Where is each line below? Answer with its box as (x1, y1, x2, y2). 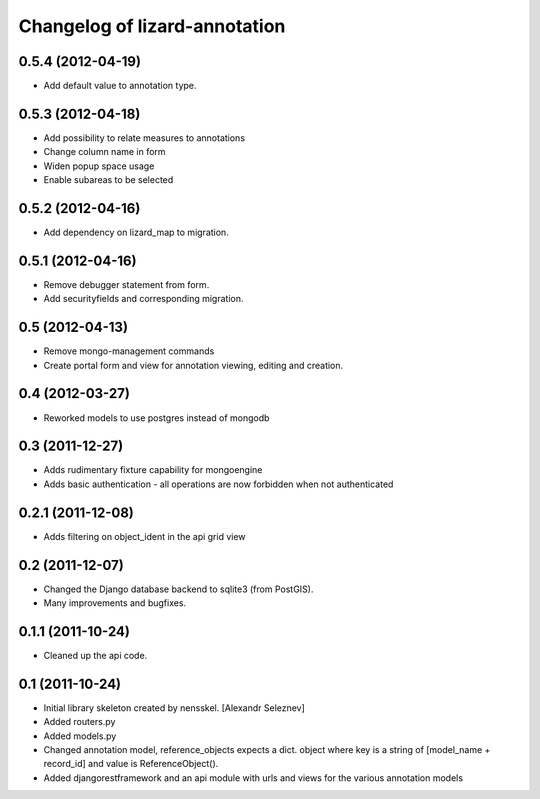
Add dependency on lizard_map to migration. (43, 226, 229, 239)
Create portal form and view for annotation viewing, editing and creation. (43, 359, 344, 371)
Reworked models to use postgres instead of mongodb (43, 411, 270, 424)
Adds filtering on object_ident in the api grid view (43, 530, 246, 542)
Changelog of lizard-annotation (18, 15, 286, 37)
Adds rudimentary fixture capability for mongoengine (43, 464, 263, 476)
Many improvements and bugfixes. (43, 597, 187, 609)
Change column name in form (43, 146, 166, 158)
